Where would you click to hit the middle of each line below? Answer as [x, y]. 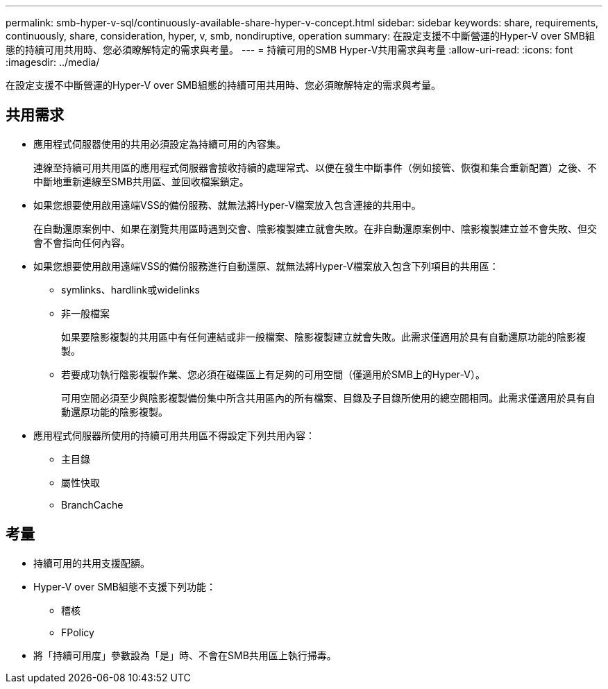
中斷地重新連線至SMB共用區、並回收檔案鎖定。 [141, 181]
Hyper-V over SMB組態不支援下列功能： [125, 586]
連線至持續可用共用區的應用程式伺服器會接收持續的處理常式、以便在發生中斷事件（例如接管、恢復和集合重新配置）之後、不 [315, 167]
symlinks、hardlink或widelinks [130, 289]
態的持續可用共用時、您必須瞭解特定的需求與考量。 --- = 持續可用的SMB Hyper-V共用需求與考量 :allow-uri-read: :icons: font [289, 50]
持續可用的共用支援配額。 [92, 563]
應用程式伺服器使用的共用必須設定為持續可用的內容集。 [160, 144]
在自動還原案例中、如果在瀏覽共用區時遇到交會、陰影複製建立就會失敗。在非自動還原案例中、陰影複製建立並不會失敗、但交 [315, 228]
